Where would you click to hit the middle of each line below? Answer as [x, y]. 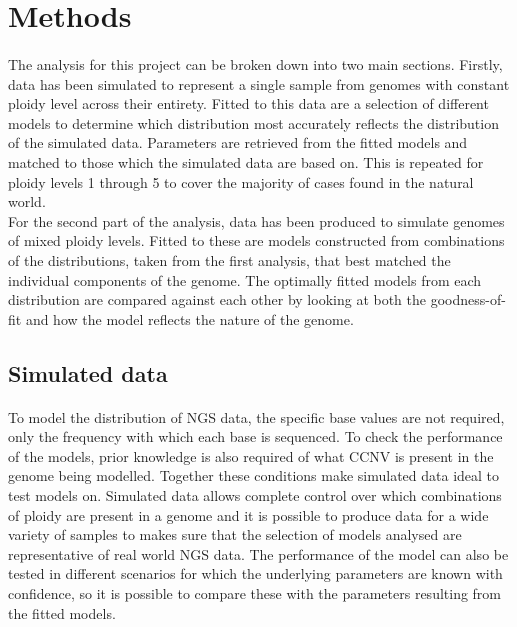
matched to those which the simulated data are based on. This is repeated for [246, 161]
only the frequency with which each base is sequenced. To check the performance [255, 436]
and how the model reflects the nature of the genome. [189, 318]
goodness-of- [468, 299]
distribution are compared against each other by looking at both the [217, 299]
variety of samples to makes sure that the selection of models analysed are [235, 534]
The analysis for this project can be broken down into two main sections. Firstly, [255, 63]
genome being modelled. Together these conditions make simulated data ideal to [254, 475]
